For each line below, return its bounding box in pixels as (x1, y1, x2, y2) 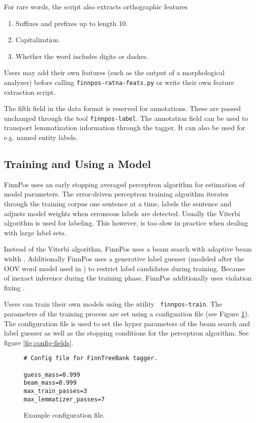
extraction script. (4, 86, 56, 97)
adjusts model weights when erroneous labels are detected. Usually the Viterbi (4, 208, 240, 218)
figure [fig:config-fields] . (4, 337, 73, 347)
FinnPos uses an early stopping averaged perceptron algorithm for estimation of (4, 179, 245, 189)
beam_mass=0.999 (24, 379, 77, 387)
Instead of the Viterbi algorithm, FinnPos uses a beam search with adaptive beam (4, 244, 252, 254)
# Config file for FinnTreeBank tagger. (24, 355, 158, 362)
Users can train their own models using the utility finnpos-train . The (4, 299, 223, 309)
